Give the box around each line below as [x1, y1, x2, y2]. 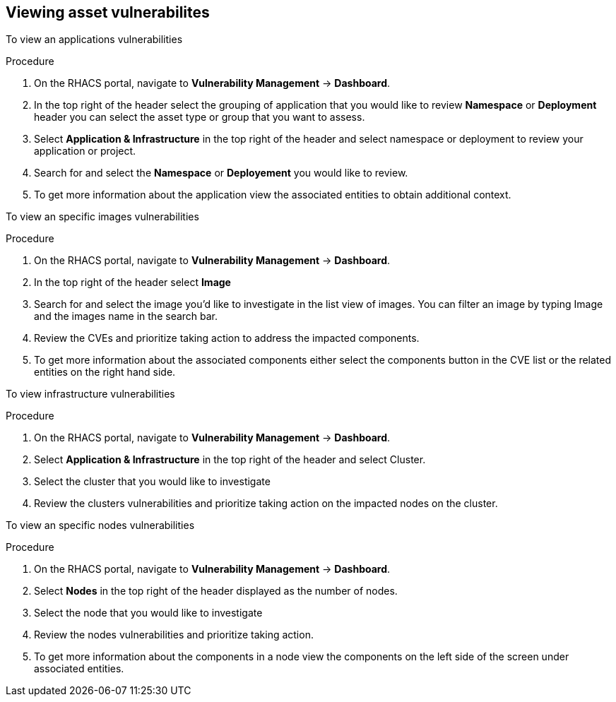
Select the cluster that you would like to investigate [34, 475, 271, 488]
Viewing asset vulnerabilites [6, 4, 210, 21]
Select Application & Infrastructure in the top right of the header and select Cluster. [34, 453, 426, 466]
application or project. [34, 145, 136, 157]
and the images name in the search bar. [34, 310, 218, 323]
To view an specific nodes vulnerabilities [6, 519, 195, 532]
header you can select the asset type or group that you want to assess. [34, 111, 365, 124]
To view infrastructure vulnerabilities [6, 388, 175, 400]
